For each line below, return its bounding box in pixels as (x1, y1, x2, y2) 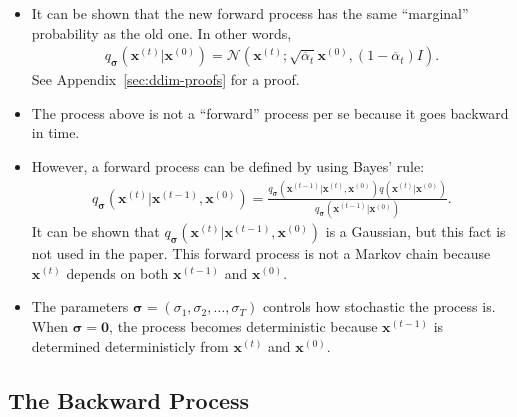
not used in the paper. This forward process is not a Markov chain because (31, 243, 491, 264)
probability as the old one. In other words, (31, 22, 292, 43)
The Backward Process (8, 384, 250, 415)
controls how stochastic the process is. (262, 296, 496, 317)
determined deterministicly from (31, 335, 229, 356)
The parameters (31, 296, 129, 317)
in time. (31, 122, 80, 143)
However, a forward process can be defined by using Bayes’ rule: (31, 156, 425, 176)
